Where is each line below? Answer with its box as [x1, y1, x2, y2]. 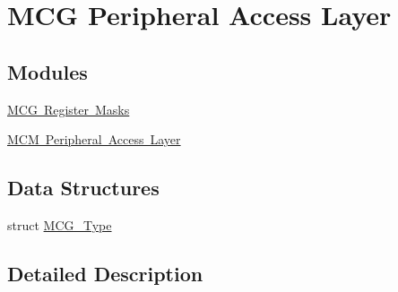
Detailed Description [7, 259, 203, 287]
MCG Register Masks [7, 99, 130, 118]
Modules [7, 57, 88, 85]
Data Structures [7, 174, 160, 202]
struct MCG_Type [7, 215, 112, 234]
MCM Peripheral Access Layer [7, 130, 181, 149]
